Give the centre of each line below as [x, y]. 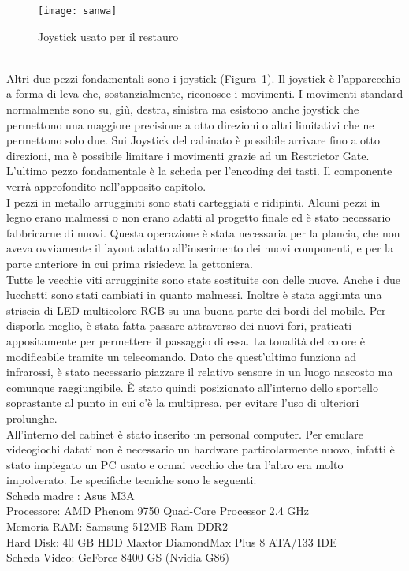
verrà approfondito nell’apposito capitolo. [106, 186]
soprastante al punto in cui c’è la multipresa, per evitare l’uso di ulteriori [183, 403]
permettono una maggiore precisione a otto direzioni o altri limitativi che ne [190, 124]
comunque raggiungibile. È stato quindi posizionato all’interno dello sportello [192, 387]
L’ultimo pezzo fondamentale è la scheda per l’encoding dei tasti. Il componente [199, 171]
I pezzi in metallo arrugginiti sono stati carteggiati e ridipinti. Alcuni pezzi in [193, 202]
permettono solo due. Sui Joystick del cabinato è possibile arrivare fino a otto [193, 140]
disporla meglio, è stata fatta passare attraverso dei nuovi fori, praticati [179, 325]
